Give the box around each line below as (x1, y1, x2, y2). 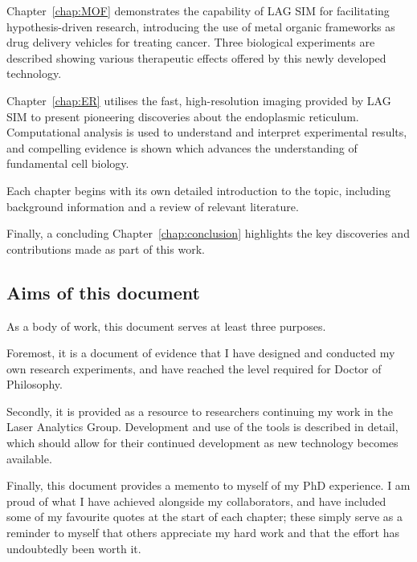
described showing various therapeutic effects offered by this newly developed (6, 49, 386, 66)
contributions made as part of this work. (6, 240, 205, 257)
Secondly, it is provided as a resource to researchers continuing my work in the (6, 402, 393, 419)
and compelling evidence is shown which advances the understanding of (6, 139, 358, 156)
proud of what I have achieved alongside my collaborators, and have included (6, 492, 386, 509)
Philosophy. (6, 376, 63, 393)
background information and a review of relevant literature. (6, 198, 299, 214)
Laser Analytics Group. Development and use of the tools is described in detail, (6, 418, 399, 435)
